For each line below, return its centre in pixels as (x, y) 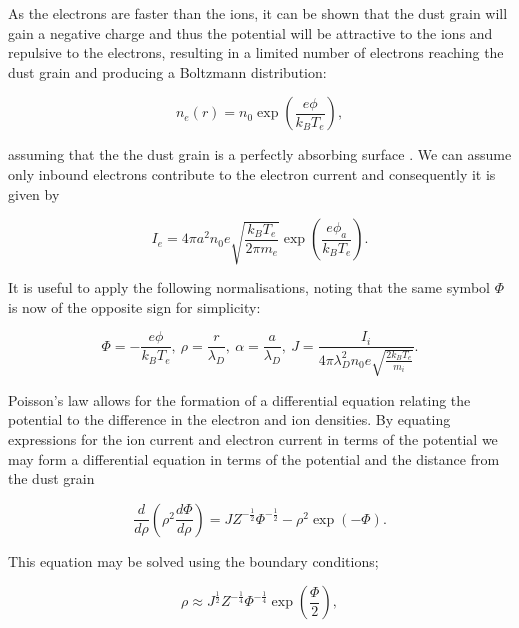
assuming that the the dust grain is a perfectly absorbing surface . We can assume (260, 154)
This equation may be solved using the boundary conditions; (193, 560)
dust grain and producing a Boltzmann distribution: (167, 71)
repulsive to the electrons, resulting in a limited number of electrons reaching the (256, 52)
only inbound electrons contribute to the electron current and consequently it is (252, 173)
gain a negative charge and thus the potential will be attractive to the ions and (250, 32)
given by (34, 193)
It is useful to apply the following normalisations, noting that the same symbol (249, 287)
